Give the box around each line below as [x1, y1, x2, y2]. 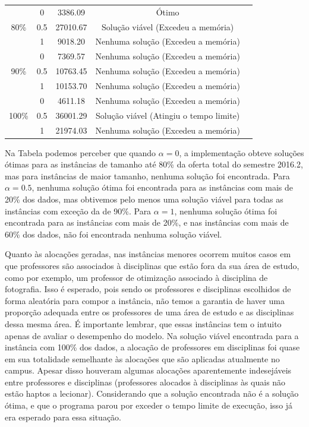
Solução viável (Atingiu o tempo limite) [96, 109, 240, 121]
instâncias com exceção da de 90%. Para [5, 204, 152, 217]
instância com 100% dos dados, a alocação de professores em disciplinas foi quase [5, 341, 300, 353]
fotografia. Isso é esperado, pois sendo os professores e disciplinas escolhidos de [5, 283, 291, 295]
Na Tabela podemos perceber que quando [5, 146, 156, 159]
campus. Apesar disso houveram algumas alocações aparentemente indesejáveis [5, 364, 292, 377]
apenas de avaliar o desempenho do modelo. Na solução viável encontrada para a [5, 329, 299, 341]
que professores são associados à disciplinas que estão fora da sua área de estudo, [5, 259, 299, 271]
